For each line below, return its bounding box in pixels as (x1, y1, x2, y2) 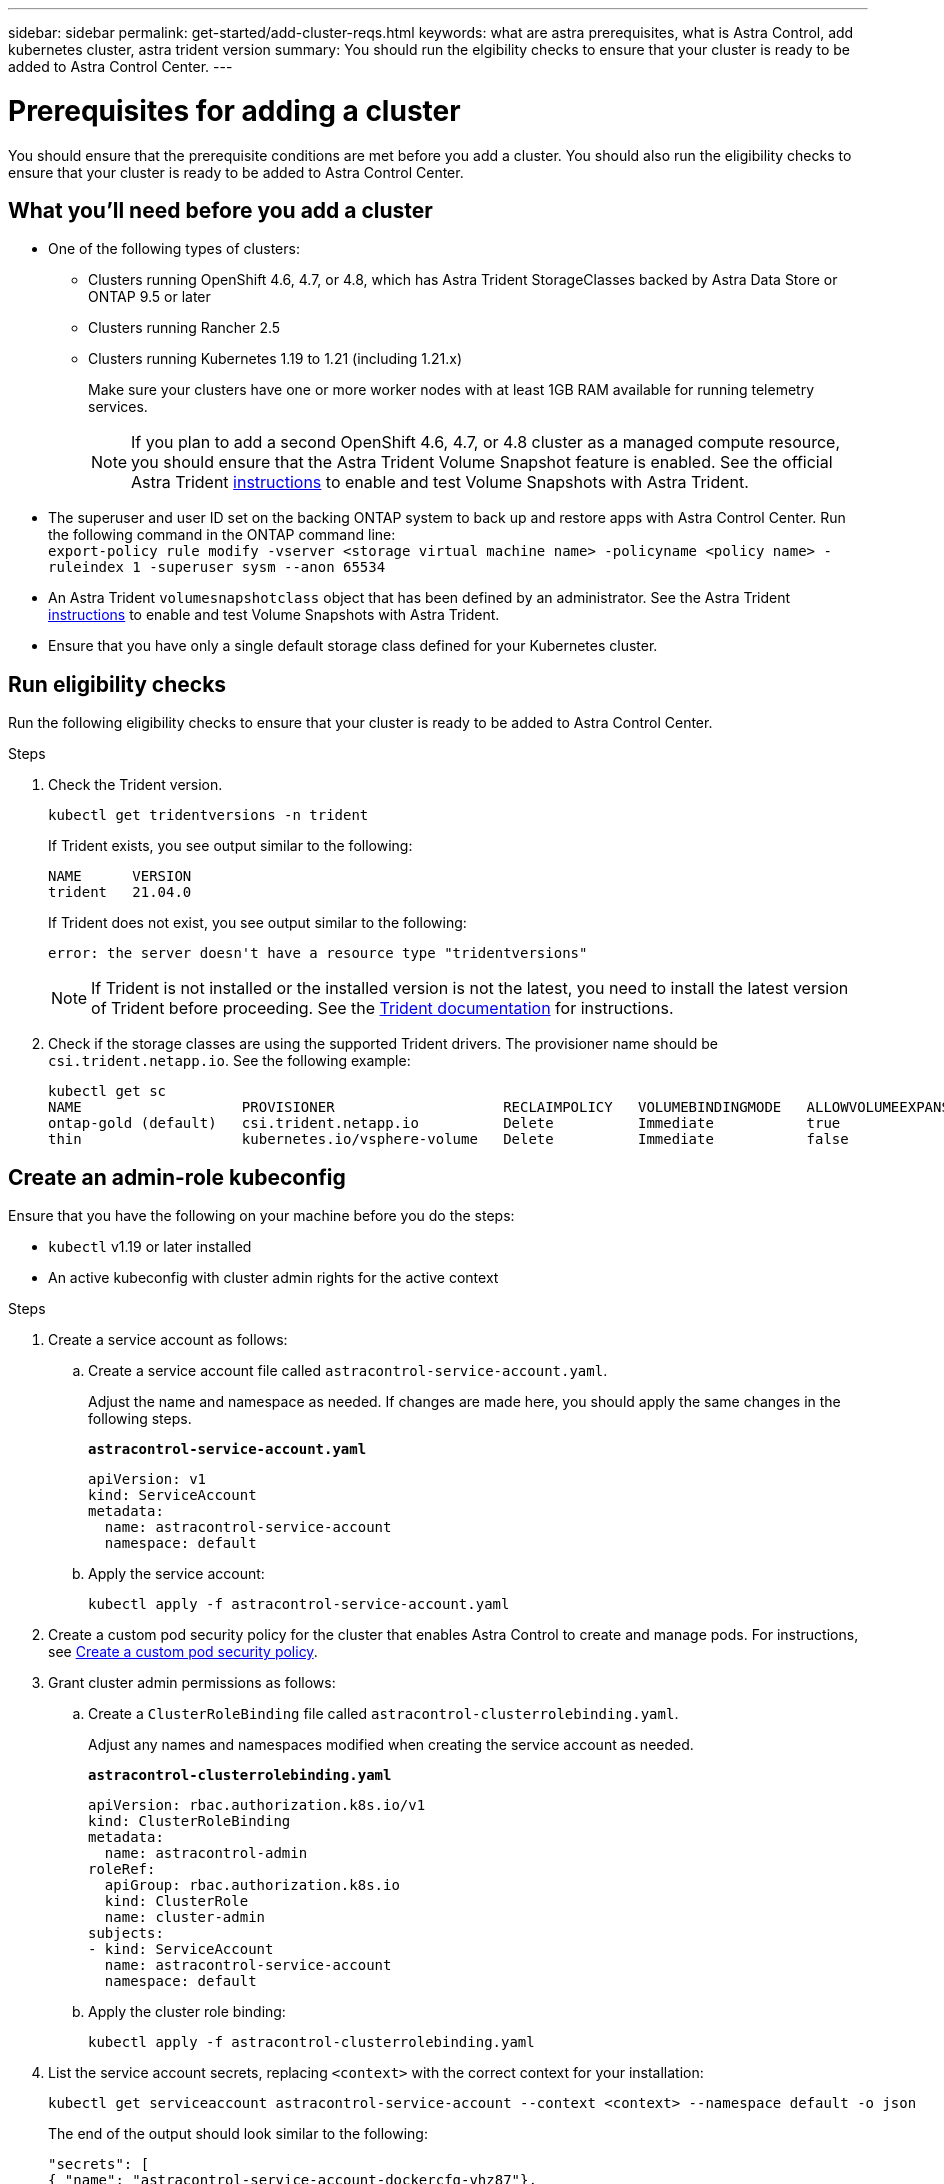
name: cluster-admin (104, 1909, 266, 1926)
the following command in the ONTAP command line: (48, 526, 396, 544)
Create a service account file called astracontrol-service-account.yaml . (88, 1362, 608, 1380)
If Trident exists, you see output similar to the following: (48, 837, 413, 855)
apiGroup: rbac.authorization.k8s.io (104, 1877, 400, 1894)
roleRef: (88, 1861, 156, 1878)
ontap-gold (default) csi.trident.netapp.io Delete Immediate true (48, 1115, 841, 1132)
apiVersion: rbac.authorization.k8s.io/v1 (88, 1797, 426, 1814)
